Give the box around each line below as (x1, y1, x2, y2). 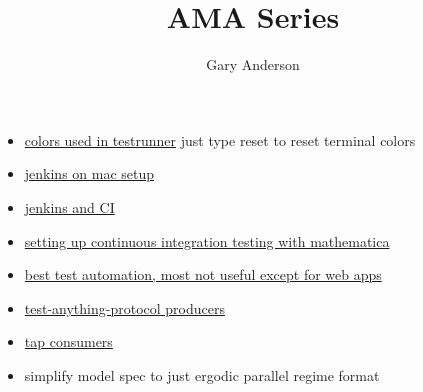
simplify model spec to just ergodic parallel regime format (24, 364, 380, 385)
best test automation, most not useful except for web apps (24, 264, 382, 285)
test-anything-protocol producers (24, 297, 225, 318)
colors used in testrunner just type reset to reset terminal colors (24, 129, 416, 150)
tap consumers (24, 331, 113, 352)
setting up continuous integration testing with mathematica (24, 230, 390, 251)
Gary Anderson (206, 54, 300, 75)
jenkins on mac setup (24, 163, 155, 184)
